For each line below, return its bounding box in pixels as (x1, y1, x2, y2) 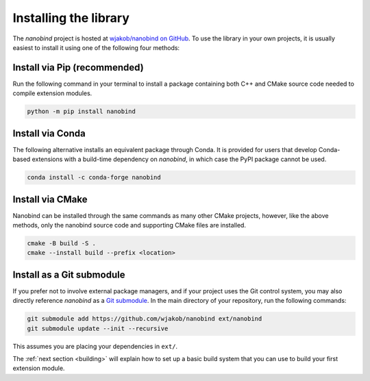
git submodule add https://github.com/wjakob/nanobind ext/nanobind (27, 315, 262, 323)
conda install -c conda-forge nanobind (27, 173, 161, 182)
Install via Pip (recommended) (12, 62, 144, 73)
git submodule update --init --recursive (27, 324, 169, 332)
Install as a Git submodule (12, 269, 125, 280)
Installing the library (12, 10, 130, 25)
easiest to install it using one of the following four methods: (12, 43, 180, 51)
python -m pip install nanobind (27, 108, 136, 116)
